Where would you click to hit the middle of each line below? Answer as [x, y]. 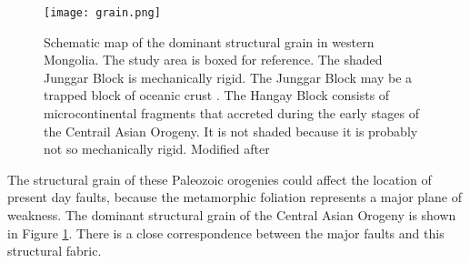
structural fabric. [55, 251]
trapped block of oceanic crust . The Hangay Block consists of [217, 95]
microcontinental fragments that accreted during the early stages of [232, 113]
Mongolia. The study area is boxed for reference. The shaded [213, 60]
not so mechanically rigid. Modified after [157, 149]
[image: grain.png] [102, 13]
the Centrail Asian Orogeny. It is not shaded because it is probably [231, 131]
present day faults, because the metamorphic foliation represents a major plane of [235, 197]
